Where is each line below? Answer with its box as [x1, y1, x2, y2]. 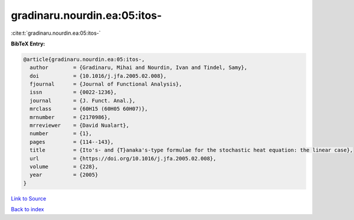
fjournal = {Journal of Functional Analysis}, [29, 81, 182, 88]
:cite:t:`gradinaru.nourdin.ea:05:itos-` [11, 29, 101, 37]
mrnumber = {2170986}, [29, 114, 111, 120]
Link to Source [11, 195, 47, 202]
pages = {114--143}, [29, 139, 114, 145]
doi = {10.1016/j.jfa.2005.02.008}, [29, 73, 167, 79]
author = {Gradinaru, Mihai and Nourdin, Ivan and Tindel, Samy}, [29, 64, 248, 71]
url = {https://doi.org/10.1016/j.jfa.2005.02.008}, [29, 155, 217, 162]
